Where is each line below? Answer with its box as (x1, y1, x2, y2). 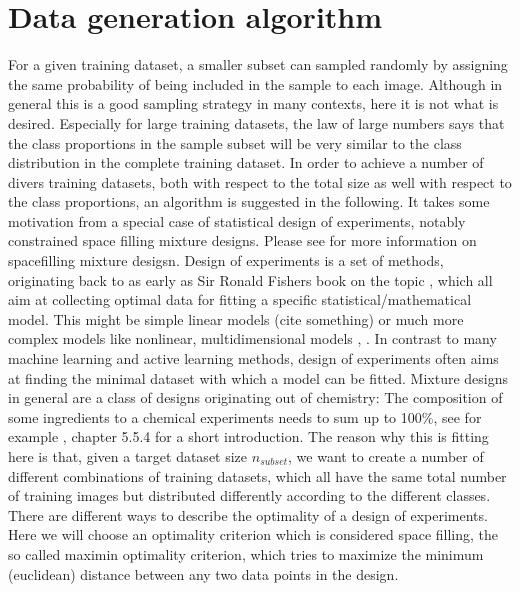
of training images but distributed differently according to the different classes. (8, 485, 491, 506)
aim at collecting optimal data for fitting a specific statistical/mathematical (8, 289, 472, 310)
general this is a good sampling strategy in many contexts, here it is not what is (8, 93, 499, 114)
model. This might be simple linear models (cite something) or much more (8, 308, 464, 329)
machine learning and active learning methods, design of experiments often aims (8, 348, 499, 369)
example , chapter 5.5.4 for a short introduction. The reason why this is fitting (8, 426, 489, 447)
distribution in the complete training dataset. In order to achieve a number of (8, 152, 484, 173)
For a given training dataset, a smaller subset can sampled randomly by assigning (8, 54, 508, 75)
